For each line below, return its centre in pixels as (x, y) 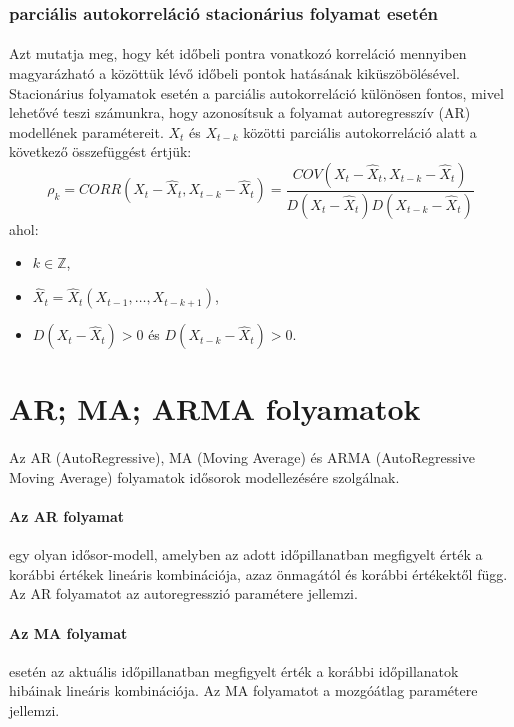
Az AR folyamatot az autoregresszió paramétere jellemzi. (183, 593)
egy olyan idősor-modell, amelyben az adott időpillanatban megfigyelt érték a (246, 554)
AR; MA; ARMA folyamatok (215, 408)
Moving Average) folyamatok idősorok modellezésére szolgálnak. (204, 476)
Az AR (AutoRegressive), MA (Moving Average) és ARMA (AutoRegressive (242, 457)
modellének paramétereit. (86, 131)
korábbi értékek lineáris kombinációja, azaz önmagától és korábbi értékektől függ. (258, 573)
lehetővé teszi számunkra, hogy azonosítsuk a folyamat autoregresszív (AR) (240, 112)
